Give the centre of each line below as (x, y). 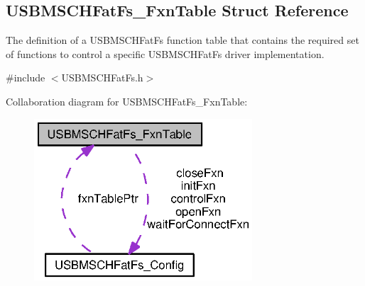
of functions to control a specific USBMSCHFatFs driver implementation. (165, 53)
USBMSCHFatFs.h (102, 78)
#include (26, 78)
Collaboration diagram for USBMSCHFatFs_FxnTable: (127, 101)
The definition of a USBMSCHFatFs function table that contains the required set (182, 40)
